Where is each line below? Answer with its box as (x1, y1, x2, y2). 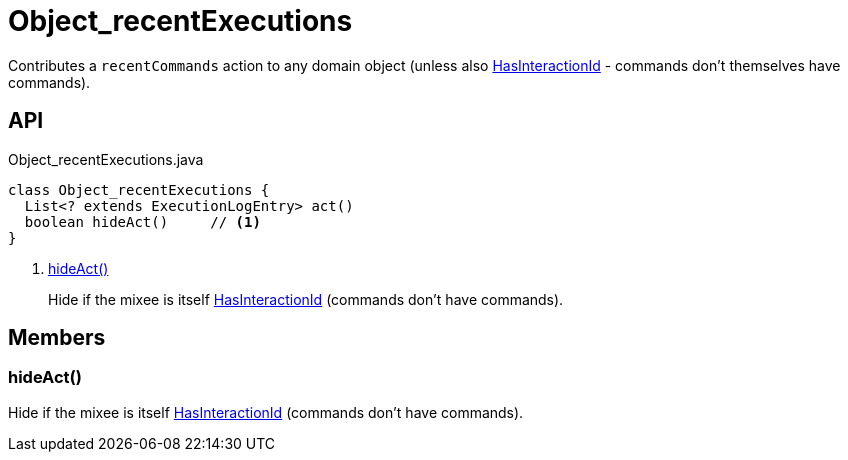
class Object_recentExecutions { (8, 181, 270, 198)
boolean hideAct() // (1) (24, 213, 261, 230)
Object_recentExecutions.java (8, 150, 204, 168)
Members (8, 325, 106, 351)
